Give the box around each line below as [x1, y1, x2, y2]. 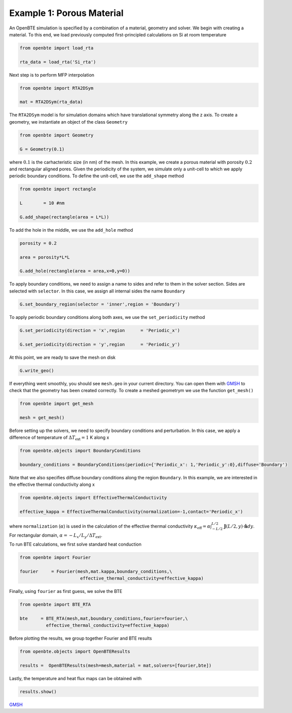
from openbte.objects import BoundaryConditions [19, 448, 141, 453]
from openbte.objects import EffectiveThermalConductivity [19, 495, 167, 501]
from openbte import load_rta [19, 45, 94, 51]
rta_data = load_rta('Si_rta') [19, 59, 97, 65]
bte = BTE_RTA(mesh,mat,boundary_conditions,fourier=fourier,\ [19, 615, 188, 621]
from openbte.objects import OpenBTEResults [19, 649, 131, 655]
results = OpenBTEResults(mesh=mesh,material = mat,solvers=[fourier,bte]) [19, 663, 212, 668]
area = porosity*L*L [19, 254, 70, 260]
